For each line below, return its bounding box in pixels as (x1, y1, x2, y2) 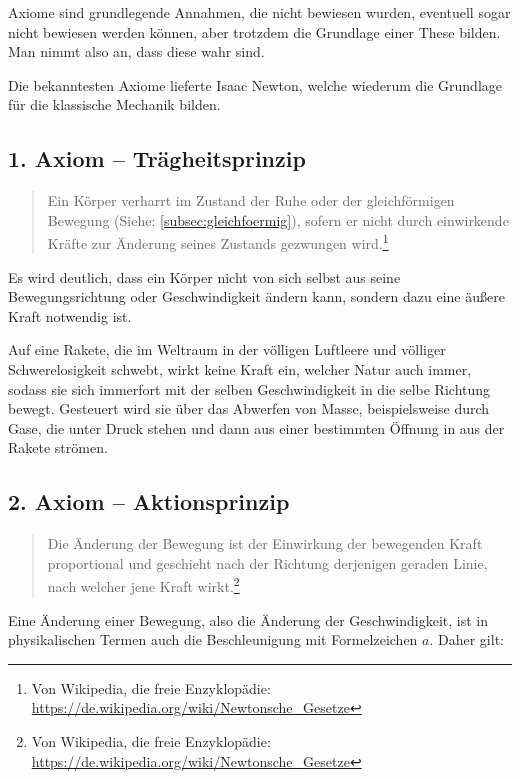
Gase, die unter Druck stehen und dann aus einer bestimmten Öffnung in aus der (8, 417, 505, 438)
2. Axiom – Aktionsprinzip (8, 486, 290, 517)
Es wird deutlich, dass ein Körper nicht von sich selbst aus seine (8, 266, 401, 287)
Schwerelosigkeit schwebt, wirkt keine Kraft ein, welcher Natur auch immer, (8, 358, 472, 379)
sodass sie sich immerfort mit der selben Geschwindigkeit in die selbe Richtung (8, 378, 491, 399)
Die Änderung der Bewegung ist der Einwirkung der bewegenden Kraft (47, 533, 483, 554)
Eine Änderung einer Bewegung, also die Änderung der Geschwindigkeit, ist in (8, 609, 489, 630)
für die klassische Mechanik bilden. (8, 94, 221, 115)
